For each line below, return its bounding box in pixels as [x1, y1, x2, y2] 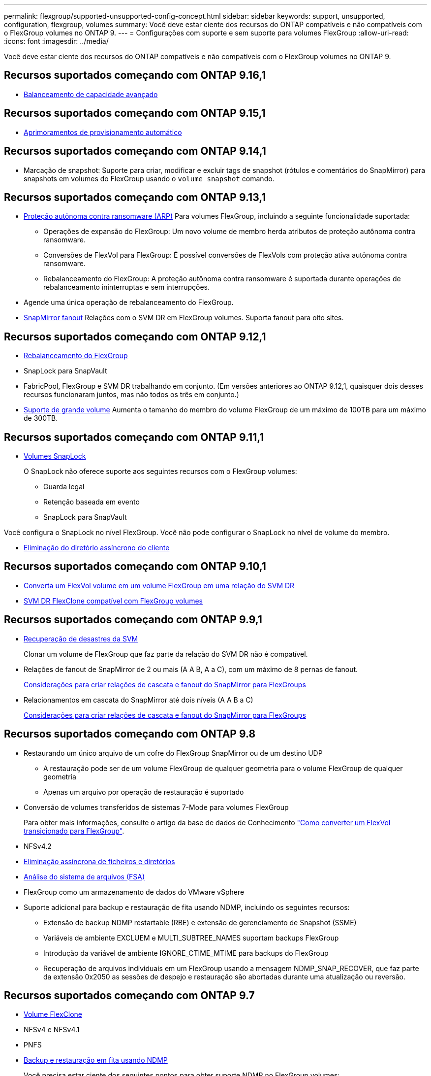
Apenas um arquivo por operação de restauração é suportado [43, 787, 244, 796]
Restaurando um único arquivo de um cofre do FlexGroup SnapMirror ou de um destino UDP [24, 748, 323, 757]
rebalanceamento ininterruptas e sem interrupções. [43, 283, 210, 292]
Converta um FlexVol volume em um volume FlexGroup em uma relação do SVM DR [24, 581, 295, 590]
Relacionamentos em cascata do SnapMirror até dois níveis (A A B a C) [24, 695, 253, 704]
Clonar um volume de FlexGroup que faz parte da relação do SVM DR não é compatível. [24, 649, 308, 658]
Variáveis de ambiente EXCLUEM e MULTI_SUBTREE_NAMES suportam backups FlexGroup [43, 933, 339, 942]
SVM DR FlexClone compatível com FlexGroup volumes [24, 596, 203, 605]
